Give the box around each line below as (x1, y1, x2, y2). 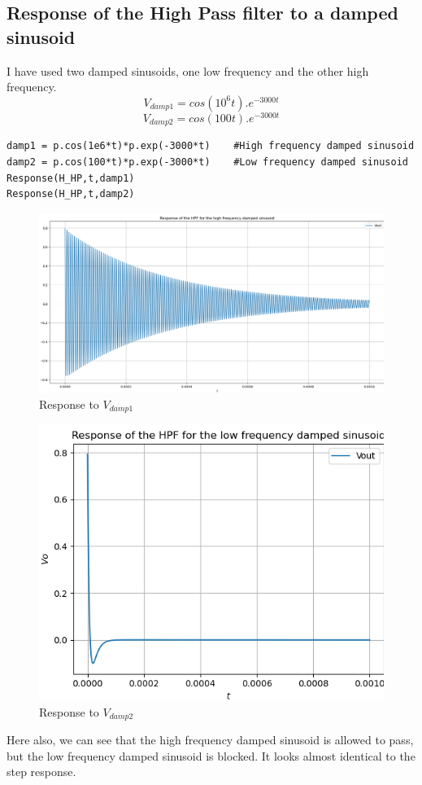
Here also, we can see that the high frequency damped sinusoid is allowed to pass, (7, 731, 414, 748)
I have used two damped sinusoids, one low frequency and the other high (7, 62, 369, 79)
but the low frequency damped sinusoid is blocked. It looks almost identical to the (7, 747, 415, 764)
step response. (7, 763, 76, 780)
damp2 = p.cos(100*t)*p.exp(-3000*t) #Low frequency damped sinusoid (7, 156, 408, 168)
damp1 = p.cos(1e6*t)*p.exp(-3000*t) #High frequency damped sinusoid (7, 140, 415, 152)
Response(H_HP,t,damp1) (7, 172, 135, 184)
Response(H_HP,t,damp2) (7, 188, 135, 200)
